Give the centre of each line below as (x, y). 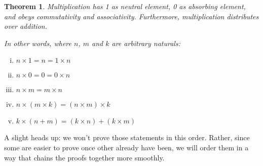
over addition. (26, 26)
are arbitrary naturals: (146, 43)
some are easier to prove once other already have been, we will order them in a (126, 147)
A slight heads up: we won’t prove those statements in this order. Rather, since (127, 137)
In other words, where (38, 43)
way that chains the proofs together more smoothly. (84, 157)
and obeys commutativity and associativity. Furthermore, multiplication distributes (131, 16)
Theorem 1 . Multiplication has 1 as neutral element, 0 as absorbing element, (125, 6)
